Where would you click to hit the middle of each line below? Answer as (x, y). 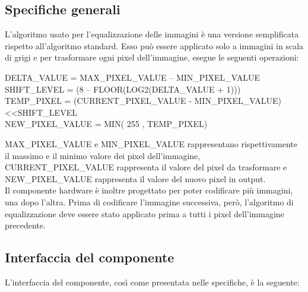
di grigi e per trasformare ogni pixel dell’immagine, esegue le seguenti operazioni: (152, 57)
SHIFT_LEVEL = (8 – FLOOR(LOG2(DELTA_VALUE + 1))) (123, 89)
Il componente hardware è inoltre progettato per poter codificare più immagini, (149, 190)
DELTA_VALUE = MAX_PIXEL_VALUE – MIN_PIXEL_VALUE (132, 77)
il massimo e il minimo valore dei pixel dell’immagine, (103, 155)
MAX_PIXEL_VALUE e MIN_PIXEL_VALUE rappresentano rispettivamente (151, 143)
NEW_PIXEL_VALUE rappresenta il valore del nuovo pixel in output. (135, 178)
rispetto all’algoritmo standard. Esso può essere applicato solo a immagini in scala (154, 45)
